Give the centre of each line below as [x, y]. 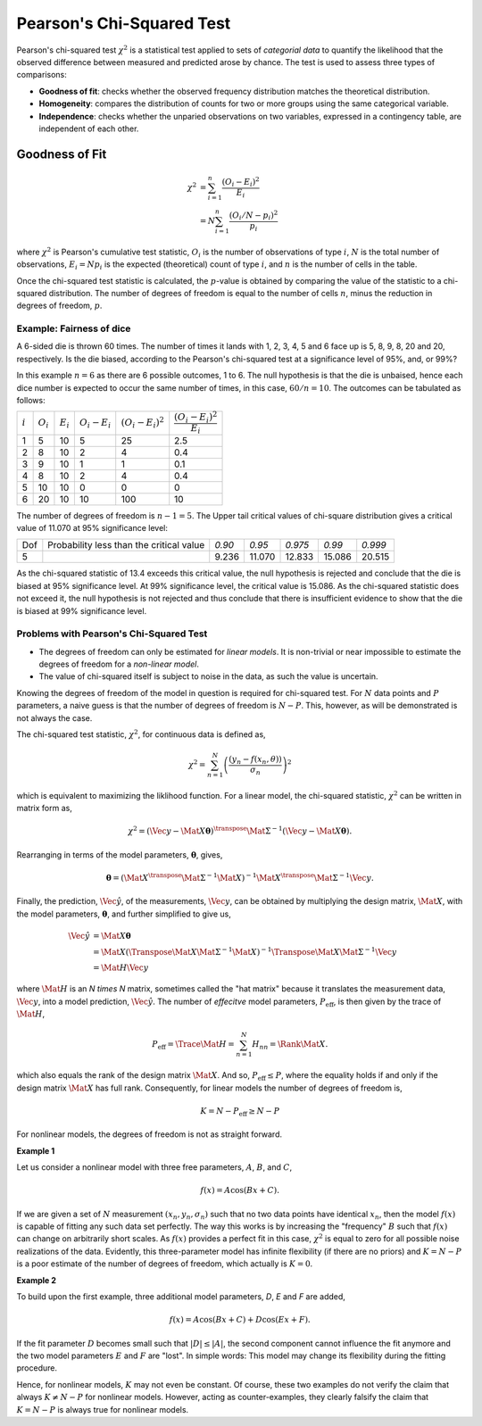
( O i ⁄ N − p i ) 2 [253, 216]
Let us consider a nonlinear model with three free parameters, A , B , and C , [154, 1167]
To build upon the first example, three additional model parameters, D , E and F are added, [181, 1297]
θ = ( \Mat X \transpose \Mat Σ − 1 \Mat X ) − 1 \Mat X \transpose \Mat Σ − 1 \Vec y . [240, 877]
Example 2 [37, 1280]
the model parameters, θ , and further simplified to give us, [124, 914]
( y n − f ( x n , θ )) [256, 760]
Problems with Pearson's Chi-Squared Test [112, 634]
